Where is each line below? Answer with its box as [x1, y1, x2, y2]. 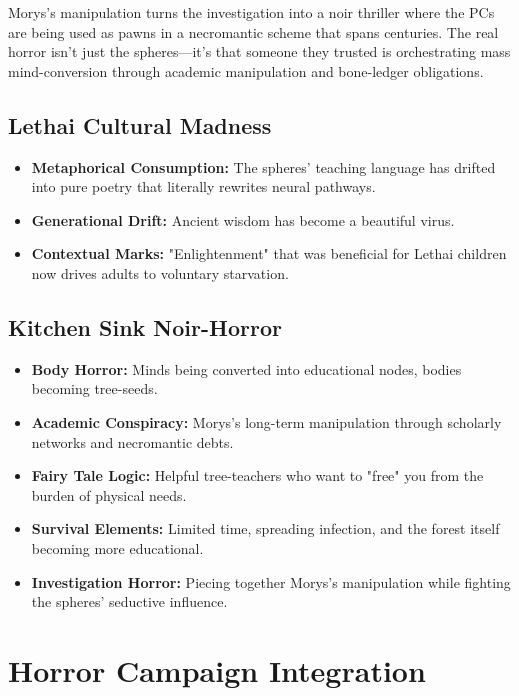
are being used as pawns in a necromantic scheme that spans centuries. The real [8, 21, 499, 42]
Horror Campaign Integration [8, 649, 426, 690]
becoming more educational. [31, 537, 204, 558]
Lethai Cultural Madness [8, 109, 272, 140]
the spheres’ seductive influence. [31, 591, 228, 612]
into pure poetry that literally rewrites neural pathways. [31, 176, 376, 197]
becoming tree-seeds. [31, 378, 158, 399]
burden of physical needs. [31, 484, 187, 505]
